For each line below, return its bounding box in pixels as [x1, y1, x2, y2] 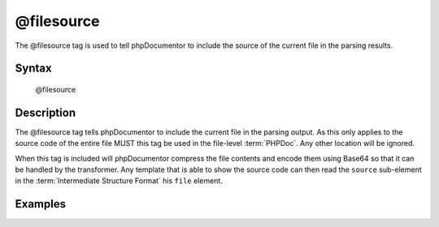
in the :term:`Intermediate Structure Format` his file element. [15, 176, 223, 186]
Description [15, 105, 76, 119]
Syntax [15, 62, 52, 75]
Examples [15, 197, 67, 211]
